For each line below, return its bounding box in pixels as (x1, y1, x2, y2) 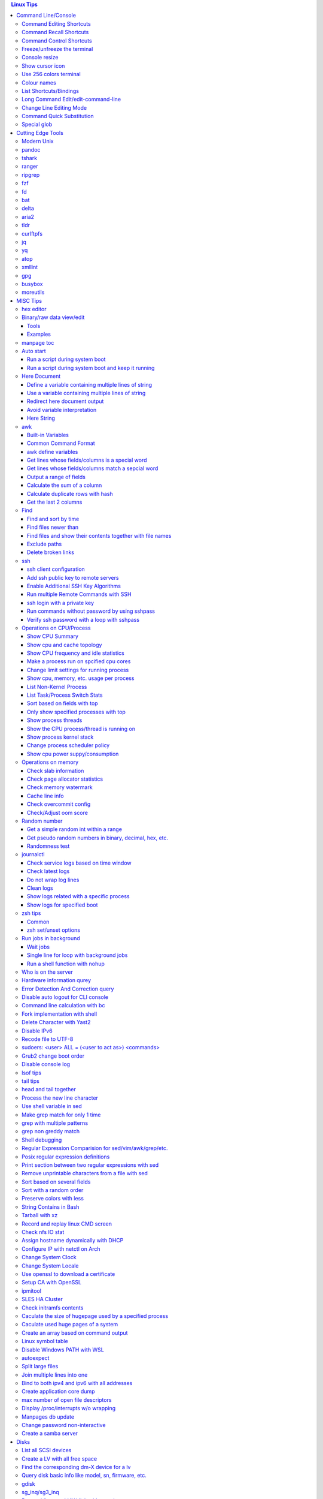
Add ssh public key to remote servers (27, 574, 119, 581)
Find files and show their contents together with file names (27, 532, 172, 539)
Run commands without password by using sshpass (27, 607, 156, 615)
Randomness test (27, 842, 70, 850)
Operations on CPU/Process (22, 624, 91, 631)
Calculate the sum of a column (27, 481, 102, 489)
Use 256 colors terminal (22, 71, 81, 78)
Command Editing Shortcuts (22, 20, 91, 27)
